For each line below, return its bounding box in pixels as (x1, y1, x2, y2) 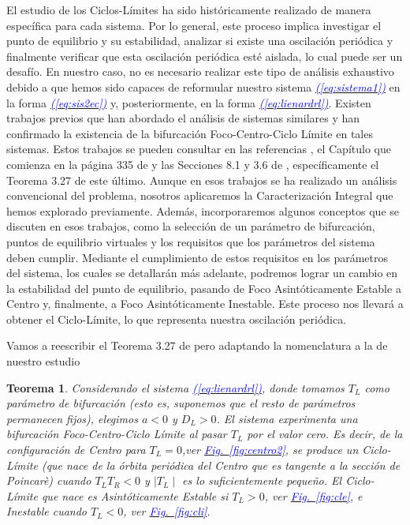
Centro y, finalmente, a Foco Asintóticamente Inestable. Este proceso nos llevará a (6, 295, 404, 312)
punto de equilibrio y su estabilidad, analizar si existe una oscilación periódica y (6, 32, 393, 49)
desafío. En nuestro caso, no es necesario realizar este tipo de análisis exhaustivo (6, 63, 394, 80)
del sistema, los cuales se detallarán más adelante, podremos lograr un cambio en (6, 264, 398, 281)
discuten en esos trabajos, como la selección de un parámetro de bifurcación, (6, 218, 375, 234)
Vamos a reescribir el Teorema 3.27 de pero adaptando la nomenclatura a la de (6, 337, 388, 354)
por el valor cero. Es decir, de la (247, 426, 403, 442)
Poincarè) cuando (6, 472, 91, 489)
